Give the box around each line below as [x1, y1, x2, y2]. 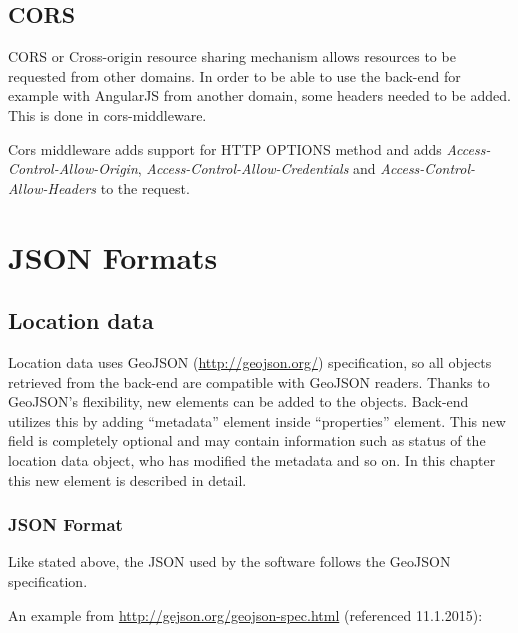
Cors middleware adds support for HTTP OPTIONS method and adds [8, 138, 442, 159]
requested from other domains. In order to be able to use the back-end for [8, 65, 461, 86]
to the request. [100, 177, 190, 198]
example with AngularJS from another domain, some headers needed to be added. [8, 85, 511, 106]
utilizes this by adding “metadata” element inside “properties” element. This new [8, 410, 506, 431]
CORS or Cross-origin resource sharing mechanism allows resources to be [8, 46, 456, 67]
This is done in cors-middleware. [8, 104, 207, 125]
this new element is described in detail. [8, 469, 247, 490]
